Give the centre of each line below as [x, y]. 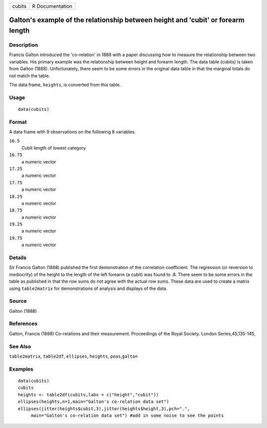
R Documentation [52, 6]
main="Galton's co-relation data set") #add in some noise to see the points [127, 415]
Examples [21, 369]
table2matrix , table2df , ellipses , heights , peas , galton [73, 356]
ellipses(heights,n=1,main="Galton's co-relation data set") [93, 402]
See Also [20, 346]
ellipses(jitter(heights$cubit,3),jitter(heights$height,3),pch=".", [104, 408]
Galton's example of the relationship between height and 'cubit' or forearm [127, 20]
